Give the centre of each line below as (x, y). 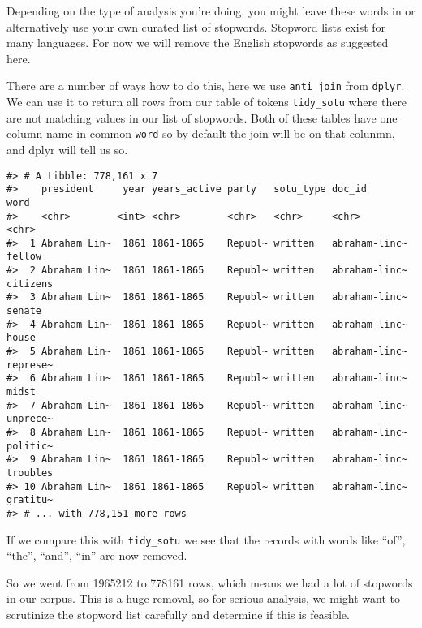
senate (24, 311)
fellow (24, 257)
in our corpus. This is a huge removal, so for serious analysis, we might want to (203, 598)
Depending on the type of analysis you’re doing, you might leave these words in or (211, 11)
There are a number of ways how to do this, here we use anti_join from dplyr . (206, 86)
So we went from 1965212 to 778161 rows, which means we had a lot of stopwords (210, 582)
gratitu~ (30, 500)
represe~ (30, 365)
